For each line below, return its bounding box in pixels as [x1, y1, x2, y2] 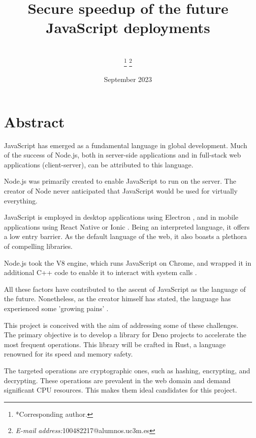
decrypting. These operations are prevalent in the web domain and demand [4, 375, 231, 385]
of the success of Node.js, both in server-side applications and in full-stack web [4, 150, 241, 160]
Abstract [4, 111, 65, 131]
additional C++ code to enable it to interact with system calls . [4, 267, 197, 278]
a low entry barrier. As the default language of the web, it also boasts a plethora [4, 231, 247, 241]
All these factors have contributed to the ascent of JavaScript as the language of [4, 283, 246, 294]
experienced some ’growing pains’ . [4, 303, 109, 313]
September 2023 [104, 74, 152, 84]
